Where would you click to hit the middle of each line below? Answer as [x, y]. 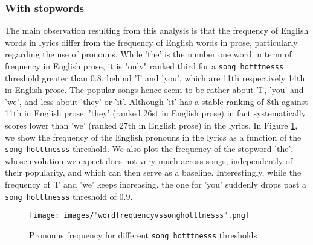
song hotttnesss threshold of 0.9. [69, 196]
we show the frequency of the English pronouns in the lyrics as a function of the [153, 137]
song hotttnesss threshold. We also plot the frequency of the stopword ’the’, [149, 149]
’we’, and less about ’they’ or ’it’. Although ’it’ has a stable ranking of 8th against [156, 101]
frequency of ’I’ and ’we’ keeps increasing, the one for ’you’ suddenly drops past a [156, 184]
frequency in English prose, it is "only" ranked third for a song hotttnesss [144, 66]
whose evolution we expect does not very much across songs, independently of [149, 160]
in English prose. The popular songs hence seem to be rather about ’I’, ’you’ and [154, 90]
